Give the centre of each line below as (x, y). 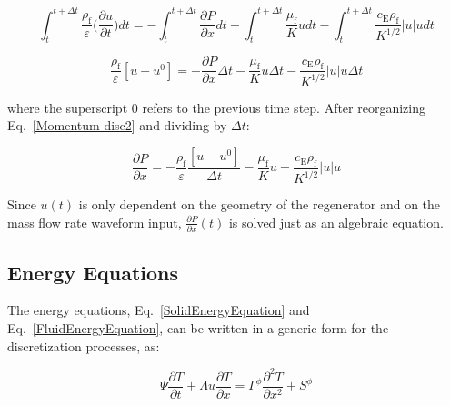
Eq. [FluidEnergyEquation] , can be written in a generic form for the (198, 327)
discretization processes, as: (84, 345)
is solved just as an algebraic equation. (336, 222)
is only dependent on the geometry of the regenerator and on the (260, 204)
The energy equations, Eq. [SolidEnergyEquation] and (159, 310)
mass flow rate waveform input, (95, 222)
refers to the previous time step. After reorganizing (284, 107)
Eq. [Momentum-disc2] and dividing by (117, 125)
